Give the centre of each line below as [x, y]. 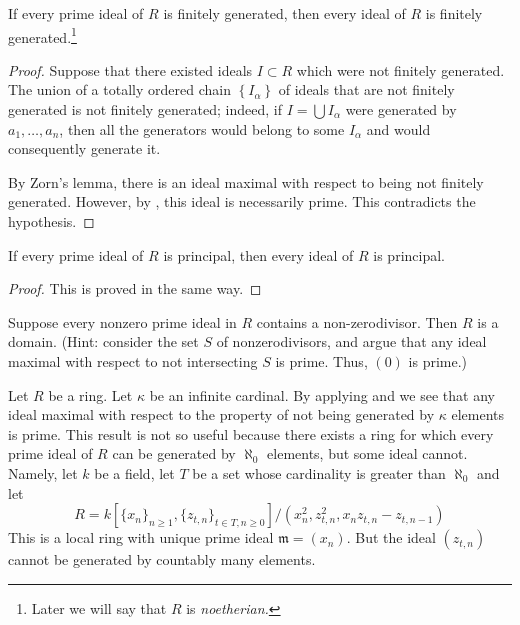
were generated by [401, 109]
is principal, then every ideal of [258, 254]
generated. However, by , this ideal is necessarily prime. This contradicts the [242, 201]
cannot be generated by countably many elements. [162, 559]
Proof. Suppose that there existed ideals [130, 69]
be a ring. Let [90, 394]
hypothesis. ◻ [51, 221]
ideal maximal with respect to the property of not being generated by [221, 414]
